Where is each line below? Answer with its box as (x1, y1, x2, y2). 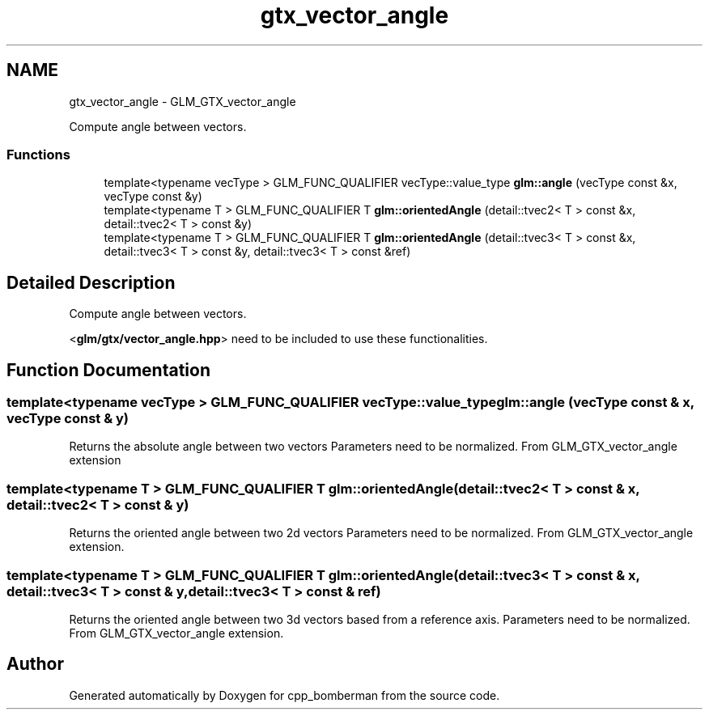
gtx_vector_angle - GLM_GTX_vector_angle (69, 94, 296, 108)
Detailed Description (6, 272, 176, 293)
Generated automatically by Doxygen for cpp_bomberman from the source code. (69, 688, 500, 702)
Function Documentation (6, 359, 210, 380)
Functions (6, 146, 70, 163)
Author (6, 654, 64, 675)
